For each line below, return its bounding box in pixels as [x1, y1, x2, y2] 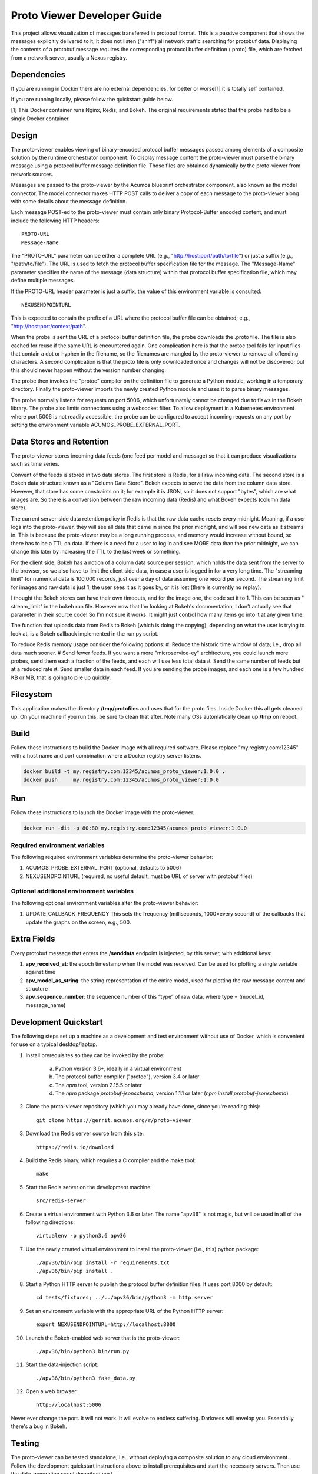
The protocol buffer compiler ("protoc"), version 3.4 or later [55, 1073, 200, 1080]
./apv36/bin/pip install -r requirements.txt [36, 1259, 170, 1266]
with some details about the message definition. [11, 198, 128, 205]
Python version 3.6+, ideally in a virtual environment [55, 1065, 182, 1072]
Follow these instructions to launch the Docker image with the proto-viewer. [11, 809, 195, 816]
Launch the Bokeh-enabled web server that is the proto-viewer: [25, 1334, 180, 1341]
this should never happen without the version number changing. [11, 366, 166, 374]
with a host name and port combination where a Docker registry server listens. [11, 752, 201, 759]
